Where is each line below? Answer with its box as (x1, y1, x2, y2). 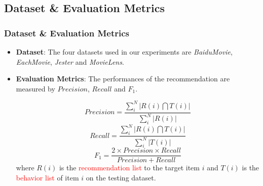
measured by (16, 83, 55, 94)
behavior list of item (16, 172, 79, 182)
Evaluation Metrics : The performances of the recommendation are (16, 73, 230, 84)
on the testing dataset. (86, 172, 156, 182)
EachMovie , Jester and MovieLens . (16, 56, 124, 67)
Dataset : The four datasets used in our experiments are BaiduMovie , (16, 46, 233, 57)
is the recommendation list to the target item (59, 162, 200, 173)
